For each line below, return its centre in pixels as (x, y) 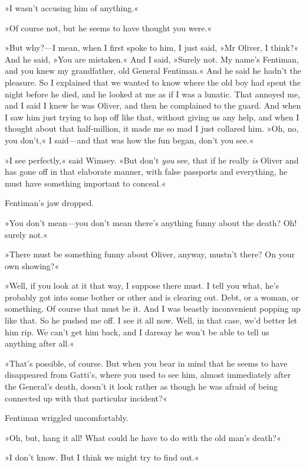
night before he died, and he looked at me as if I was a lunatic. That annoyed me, (153, 94)
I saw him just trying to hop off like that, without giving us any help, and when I (152, 117)
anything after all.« (40, 343)
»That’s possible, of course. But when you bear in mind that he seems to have (146, 363)
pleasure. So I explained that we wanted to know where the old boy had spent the (153, 82)
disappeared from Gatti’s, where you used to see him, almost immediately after (148, 375)
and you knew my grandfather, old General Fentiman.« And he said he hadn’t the (153, 71)
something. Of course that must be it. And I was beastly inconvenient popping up (153, 308)
